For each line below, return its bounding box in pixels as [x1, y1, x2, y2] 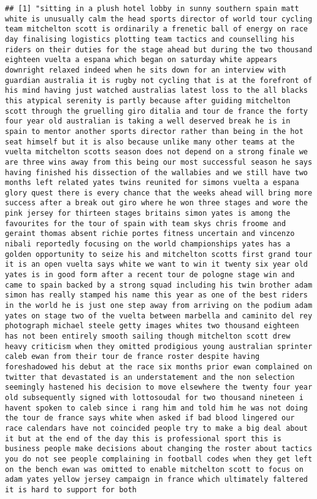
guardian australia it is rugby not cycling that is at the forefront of [5, 76, 313, 85]
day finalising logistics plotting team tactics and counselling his [5, 34, 295, 44]
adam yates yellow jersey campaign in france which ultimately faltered [5, 475, 308, 484]
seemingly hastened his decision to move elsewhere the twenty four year [5, 383, 313, 392]
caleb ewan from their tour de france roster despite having [5, 352, 260, 361]
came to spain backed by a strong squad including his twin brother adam [5, 280, 313, 289]
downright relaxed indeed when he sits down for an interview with [5, 65, 286, 74]
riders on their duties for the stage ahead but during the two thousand [5, 45, 313, 54]
